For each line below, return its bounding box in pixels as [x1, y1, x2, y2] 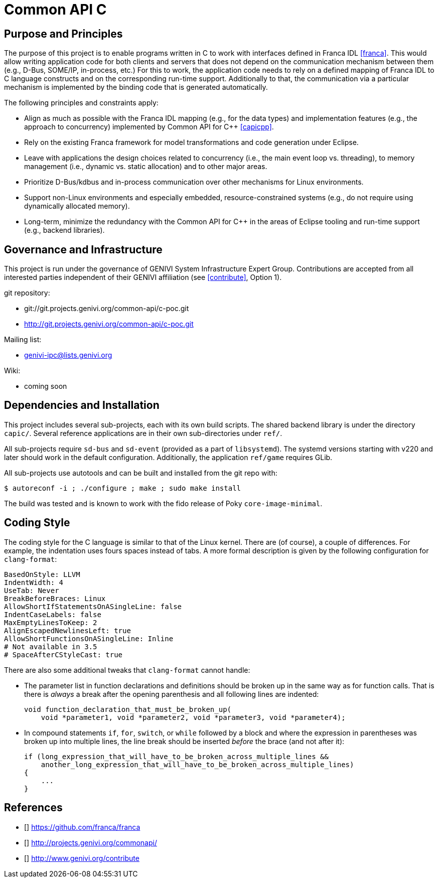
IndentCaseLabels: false [4, 610, 101, 619]
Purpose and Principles [4, 27, 123, 40]
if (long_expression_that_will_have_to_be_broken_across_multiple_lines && [24, 752, 329, 761]
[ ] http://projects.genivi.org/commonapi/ [24, 838, 157, 847]
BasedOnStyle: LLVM [4, 570, 80, 578]
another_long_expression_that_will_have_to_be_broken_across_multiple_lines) [41, 760, 354, 769]
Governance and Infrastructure [4, 243, 163, 256]
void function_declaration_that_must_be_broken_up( [24, 705, 232, 713]
